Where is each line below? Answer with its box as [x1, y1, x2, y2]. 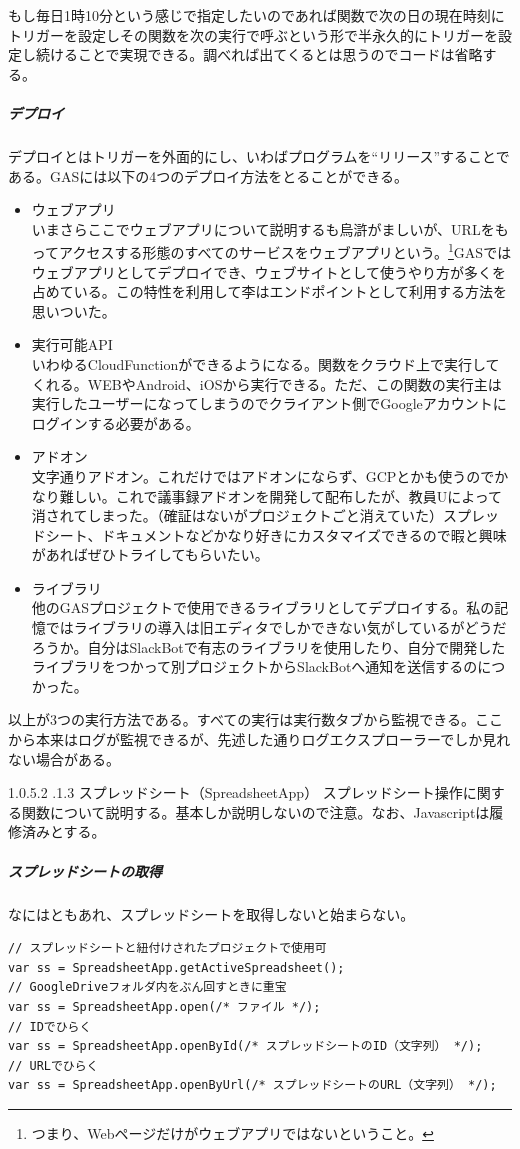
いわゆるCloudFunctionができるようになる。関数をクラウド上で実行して [31, 353, 500, 374]
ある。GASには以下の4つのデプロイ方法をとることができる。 [8, 165, 408, 186]
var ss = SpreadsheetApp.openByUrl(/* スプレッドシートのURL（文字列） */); [8, 1078, 497, 1093]
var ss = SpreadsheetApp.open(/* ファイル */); [8, 999, 321, 1014]
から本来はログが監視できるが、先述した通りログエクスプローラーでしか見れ [8, 729, 511, 750]
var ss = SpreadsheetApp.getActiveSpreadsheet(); [8, 960, 345, 975]
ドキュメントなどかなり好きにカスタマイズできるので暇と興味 [101, 524, 507, 545]
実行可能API [31, 334, 113, 355]
